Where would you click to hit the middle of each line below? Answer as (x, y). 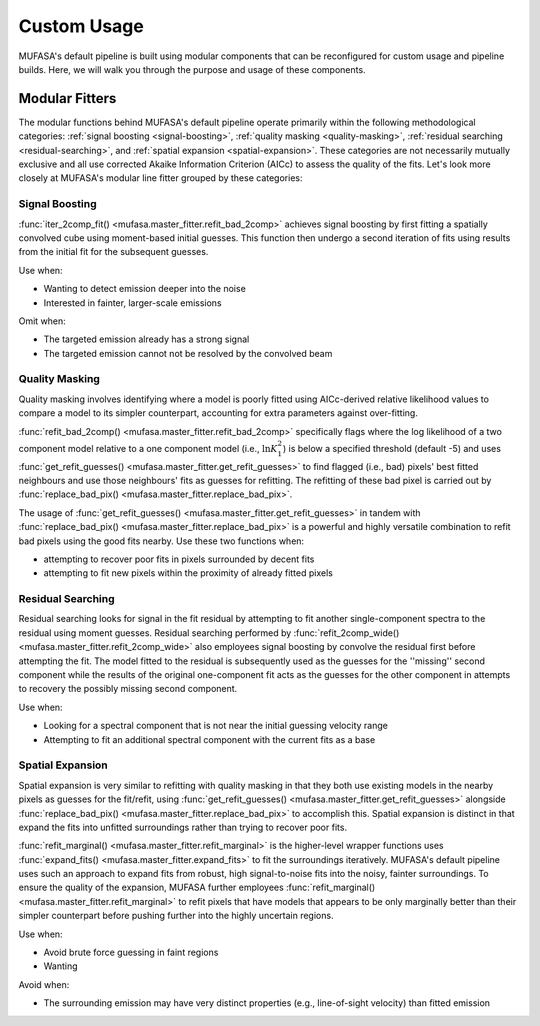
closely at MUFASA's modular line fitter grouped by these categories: (160, 178)
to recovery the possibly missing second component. (128, 689)
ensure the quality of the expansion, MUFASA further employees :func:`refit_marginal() (197, 887)
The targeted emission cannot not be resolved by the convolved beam (188, 353)
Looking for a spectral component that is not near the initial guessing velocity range (216, 726)
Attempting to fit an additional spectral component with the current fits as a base (209, 739)
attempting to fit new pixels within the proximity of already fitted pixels (188, 573)
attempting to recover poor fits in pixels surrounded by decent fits (179, 559)
